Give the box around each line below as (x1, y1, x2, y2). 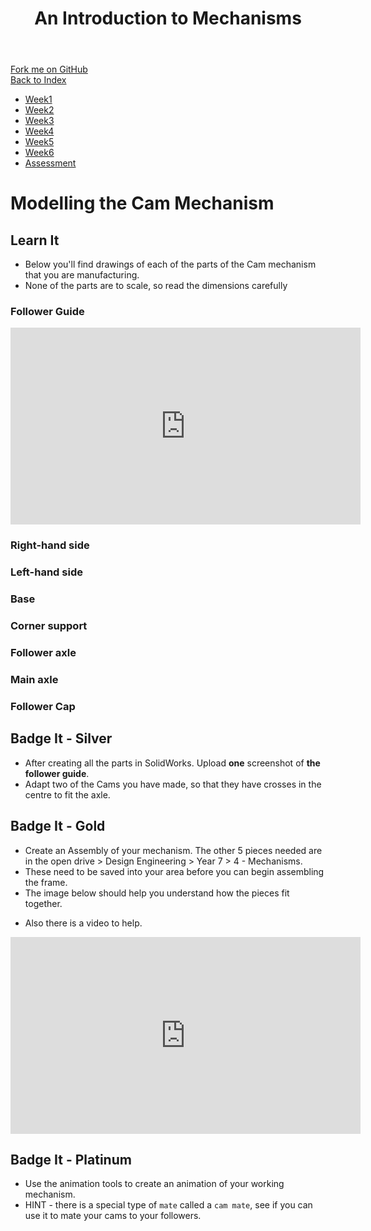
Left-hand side (10, 565, 83, 579)
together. (24, 897, 63, 909)
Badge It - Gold (10, 818, 106, 835)
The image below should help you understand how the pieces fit (24, 887, 290, 899)
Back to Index (10, 74, 67, 86)
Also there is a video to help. (24, 917, 143, 929)
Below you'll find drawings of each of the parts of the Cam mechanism (24, 258, 317, 271)
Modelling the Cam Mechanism (10, 192, 275, 215)
